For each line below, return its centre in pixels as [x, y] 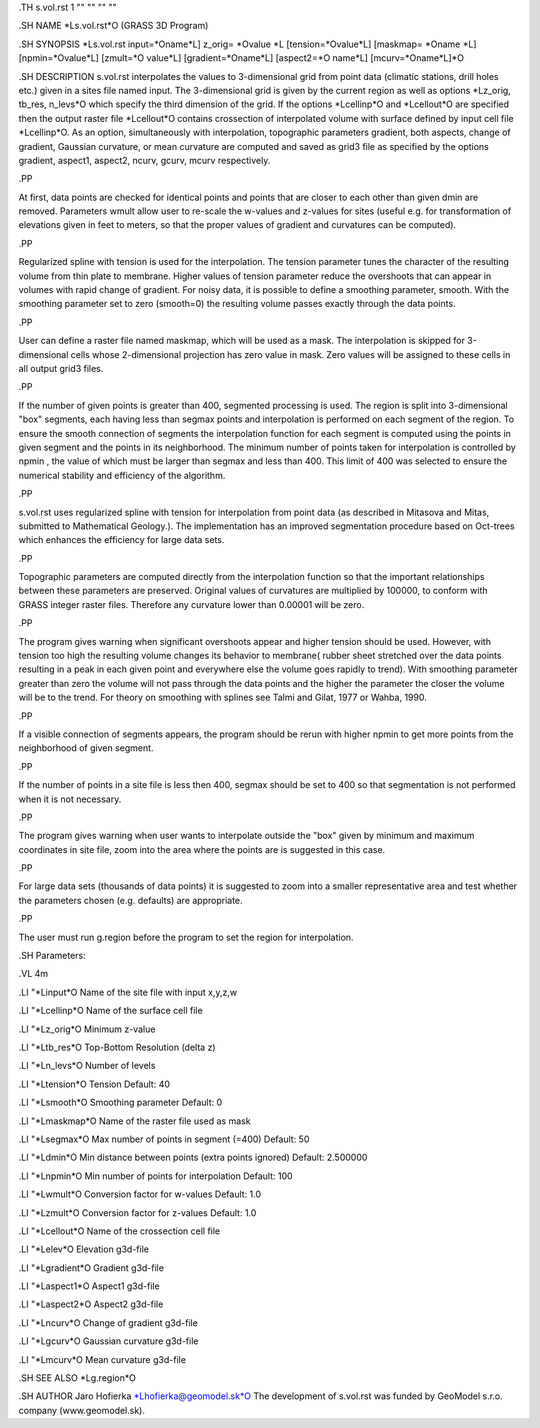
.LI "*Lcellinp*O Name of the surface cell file [111, 1011]
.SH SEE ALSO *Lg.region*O [77, 1378]
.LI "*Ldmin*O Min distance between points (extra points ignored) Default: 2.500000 [193, 1157]
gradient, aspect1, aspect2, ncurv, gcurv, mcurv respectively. [144, 160]
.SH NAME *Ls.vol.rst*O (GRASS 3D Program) [113, 26]
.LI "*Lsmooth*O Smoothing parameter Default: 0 [120, 1102]
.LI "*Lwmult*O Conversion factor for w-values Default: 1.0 [140, 1194]
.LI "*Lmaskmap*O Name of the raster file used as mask [134, 1121]
